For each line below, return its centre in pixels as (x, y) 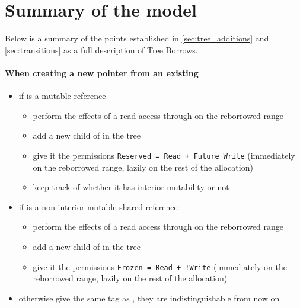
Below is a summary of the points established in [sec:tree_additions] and (137, 38)
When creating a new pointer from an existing (102, 73)
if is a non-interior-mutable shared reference (98, 206)
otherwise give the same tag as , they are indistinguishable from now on (149, 298)
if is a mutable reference (62, 96)
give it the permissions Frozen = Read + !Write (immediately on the (160, 266)
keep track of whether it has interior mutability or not (131, 187)
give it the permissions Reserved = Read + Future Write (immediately (164, 155)
